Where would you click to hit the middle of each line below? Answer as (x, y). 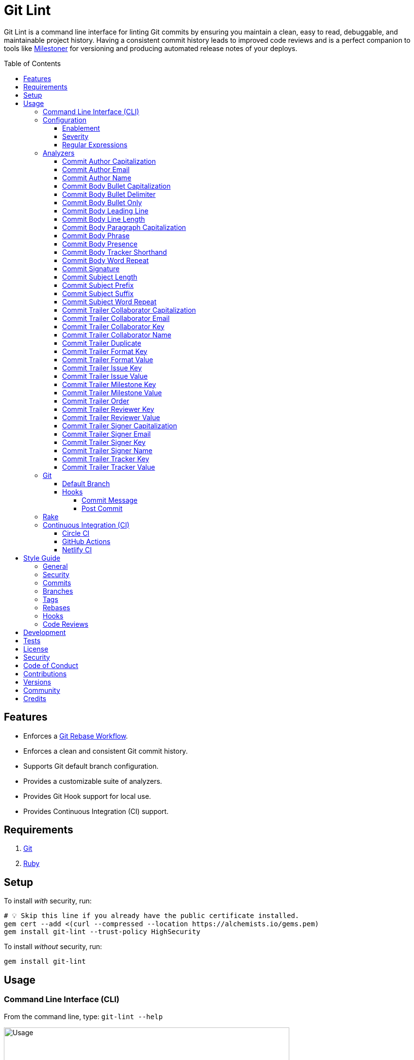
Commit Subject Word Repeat (109, 301)
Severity (75, 136)
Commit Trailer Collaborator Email (116, 318)
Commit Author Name (97, 177)
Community (42, 690)
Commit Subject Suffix (98, 293)
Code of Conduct (51, 665)
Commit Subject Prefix (98, 285)
